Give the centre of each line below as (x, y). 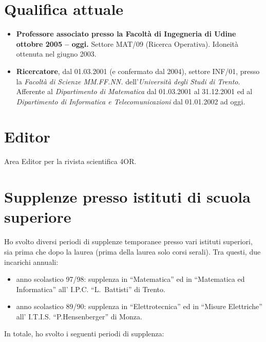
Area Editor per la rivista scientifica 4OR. (70, 161)
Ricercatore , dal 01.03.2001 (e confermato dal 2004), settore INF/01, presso (138, 71)
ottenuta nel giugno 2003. (56, 54)
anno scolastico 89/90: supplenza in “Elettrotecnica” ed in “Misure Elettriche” (139, 306)
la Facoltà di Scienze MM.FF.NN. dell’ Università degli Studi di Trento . (128, 81)
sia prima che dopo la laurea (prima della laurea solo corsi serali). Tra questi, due (132, 251)
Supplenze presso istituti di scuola (127, 197)
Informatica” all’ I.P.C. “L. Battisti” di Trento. (91, 289)
